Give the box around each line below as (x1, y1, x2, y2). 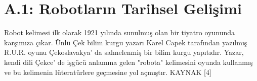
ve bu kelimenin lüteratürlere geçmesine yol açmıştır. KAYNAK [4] (4, 66, 211, 77)
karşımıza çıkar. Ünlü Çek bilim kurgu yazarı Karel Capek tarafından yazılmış (4, 37, 247, 47)
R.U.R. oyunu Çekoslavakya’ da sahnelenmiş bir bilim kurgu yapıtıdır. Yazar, (4, 47, 244, 57)
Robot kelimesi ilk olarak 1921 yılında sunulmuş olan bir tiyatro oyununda (4, 27, 235, 38)
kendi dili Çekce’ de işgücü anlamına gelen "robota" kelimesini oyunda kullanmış (4, 56, 253, 67)
